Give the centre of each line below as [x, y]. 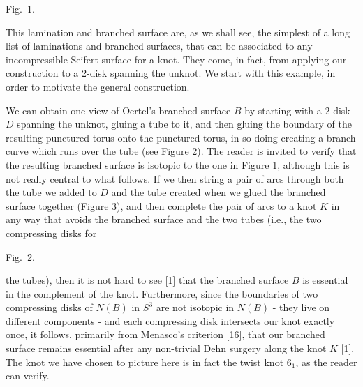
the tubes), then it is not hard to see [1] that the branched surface [147, 280]
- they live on [301, 307]
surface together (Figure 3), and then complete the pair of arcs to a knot [161, 205]
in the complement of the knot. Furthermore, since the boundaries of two [162, 293]
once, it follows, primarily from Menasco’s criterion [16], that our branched [165, 334]
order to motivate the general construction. [98, 86]
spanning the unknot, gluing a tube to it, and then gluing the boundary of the [184, 124]
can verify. [28, 375]
